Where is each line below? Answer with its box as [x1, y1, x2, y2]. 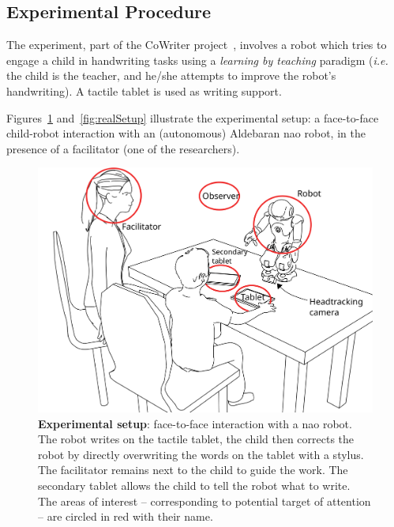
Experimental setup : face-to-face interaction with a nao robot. [38, 415, 352, 431]
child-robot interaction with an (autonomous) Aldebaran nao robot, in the [6, 125, 366, 141]
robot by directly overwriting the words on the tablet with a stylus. [38, 446, 364, 462]
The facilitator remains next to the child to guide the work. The [38, 461, 348, 478]
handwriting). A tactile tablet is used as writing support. [6, 82, 282, 99]
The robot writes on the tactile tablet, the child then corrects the [38, 431, 355, 447]
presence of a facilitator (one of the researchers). [6, 140, 240, 156]
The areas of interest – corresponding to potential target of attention [38, 492, 371, 509]
